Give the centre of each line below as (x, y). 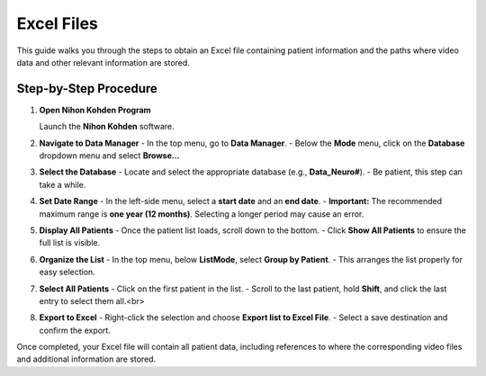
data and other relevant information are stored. (103, 62)
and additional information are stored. (86, 359)
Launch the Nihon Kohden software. (107, 127)
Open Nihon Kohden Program (95, 110)
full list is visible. (70, 243)
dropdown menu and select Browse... (109, 156)
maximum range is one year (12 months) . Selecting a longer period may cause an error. (202, 214)
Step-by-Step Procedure (87, 89)
